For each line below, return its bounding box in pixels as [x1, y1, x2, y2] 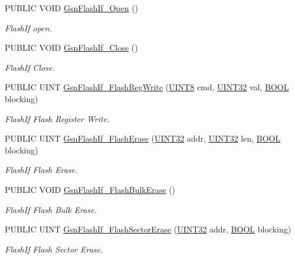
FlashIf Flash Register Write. [5, 112, 110, 124]
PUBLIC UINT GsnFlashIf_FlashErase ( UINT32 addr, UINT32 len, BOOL [5, 132, 281, 145]
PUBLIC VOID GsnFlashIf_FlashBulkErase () [5, 183, 176, 195]
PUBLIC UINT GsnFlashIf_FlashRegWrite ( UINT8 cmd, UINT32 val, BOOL [5, 81, 289, 93]
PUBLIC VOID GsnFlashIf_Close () [5, 41, 138, 54]
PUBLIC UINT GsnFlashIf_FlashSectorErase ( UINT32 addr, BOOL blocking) [5, 223, 291, 235]
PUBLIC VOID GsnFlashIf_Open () [5, 2, 139, 14]
